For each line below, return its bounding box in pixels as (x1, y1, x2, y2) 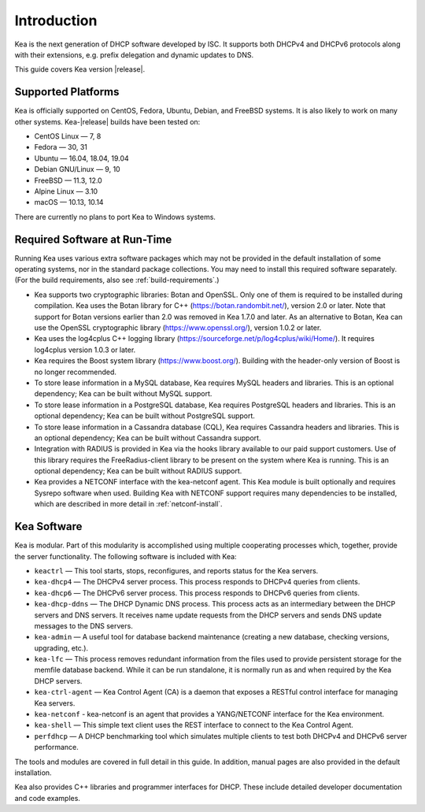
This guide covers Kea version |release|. (14, 65, 146, 74)
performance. (34, 743, 79, 752)
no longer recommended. (34, 367, 117, 376)
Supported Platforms (14, 85, 120, 98)
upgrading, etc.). (34, 643, 89, 653)
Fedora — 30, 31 (34, 143, 88, 152)
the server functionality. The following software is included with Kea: (14, 551, 237, 561)
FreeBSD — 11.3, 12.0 (34, 176, 102, 185)
